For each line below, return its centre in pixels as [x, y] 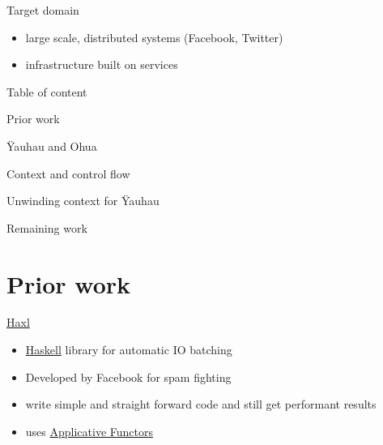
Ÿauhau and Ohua [52, 145]
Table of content [47, 91]
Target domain [43, 10]
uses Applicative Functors [89, 431]
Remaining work [47, 227]
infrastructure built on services [102, 64]
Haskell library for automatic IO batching [129, 350]
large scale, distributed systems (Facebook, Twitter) [154, 37]
